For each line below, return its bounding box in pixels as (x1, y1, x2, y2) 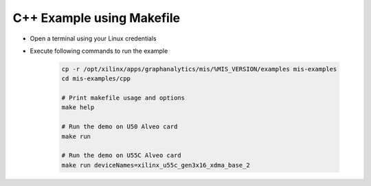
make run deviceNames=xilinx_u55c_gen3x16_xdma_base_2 (61, 161, 250, 169)
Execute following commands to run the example (30, 47, 168, 55)
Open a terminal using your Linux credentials (30, 34, 157, 43)
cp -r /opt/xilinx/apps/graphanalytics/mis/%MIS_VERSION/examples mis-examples (61, 65, 337, 73)
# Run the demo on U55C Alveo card (61, 152, 181, 159)
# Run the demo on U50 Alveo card (61, 123, 178, 130)
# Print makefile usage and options (61, 94, 185, 102)
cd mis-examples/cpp (61, 75, 131, 82)
